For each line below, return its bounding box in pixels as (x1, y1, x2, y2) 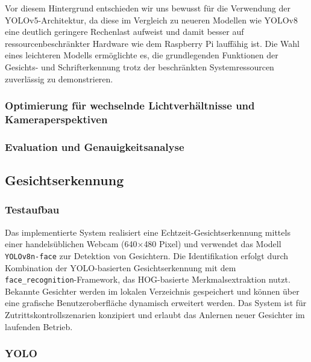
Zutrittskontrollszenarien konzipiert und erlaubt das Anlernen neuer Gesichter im (5, 308, 305, 321)
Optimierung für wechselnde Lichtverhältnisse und (5, 98, 255, 113)
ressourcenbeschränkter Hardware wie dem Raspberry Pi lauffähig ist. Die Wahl (5, 37, 300, 49)
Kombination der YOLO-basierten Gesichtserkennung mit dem (5, 261, 236, 274)
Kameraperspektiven (5, 112, 108, 126)
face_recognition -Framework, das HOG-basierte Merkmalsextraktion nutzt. (5, 273, 291, 286)
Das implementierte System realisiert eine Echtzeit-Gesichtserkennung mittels (5, 225, 291, 238)
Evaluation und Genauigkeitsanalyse (5, 139, 184, 154)
